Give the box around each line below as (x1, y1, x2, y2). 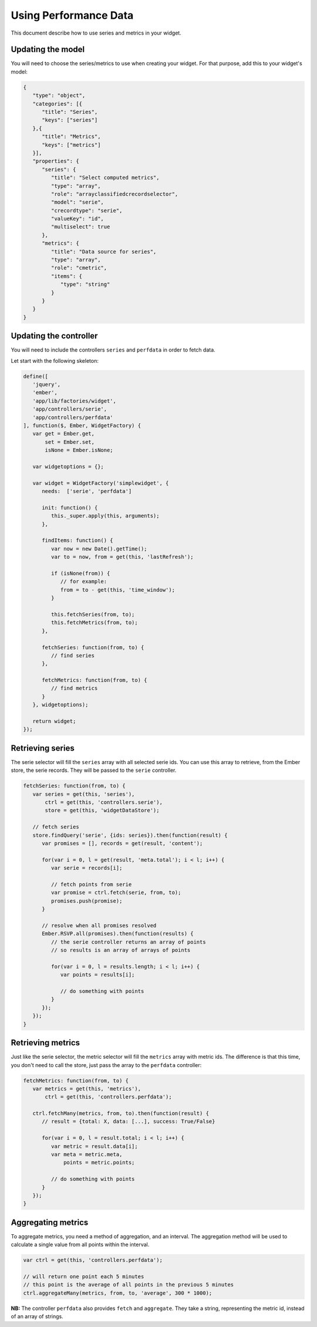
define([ (23, 373, 49, 380)
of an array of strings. (11, 1313, 64, 1320)
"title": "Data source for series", (50, 248, 157, 255)
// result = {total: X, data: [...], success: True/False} (42, 1118, 215, 1125)
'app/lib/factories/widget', (32, 397, 117, 404)
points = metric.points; (63, 1159, 135, 1166)
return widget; (32, 718, 76, 725)
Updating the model (11, 45, 85, 55)
